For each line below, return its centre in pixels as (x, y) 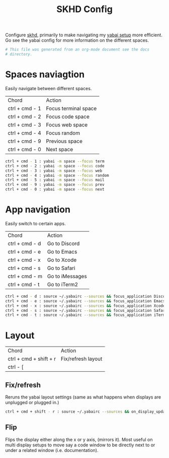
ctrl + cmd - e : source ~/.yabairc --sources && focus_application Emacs (85, 301)
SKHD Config (84, 9)
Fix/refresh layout (81, 359)
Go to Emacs (62, 251)
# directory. (19, 54)
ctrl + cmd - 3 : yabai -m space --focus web (54, 171)
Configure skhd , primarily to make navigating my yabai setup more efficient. (84, 35)
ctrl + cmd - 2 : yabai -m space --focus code (55, 166)
